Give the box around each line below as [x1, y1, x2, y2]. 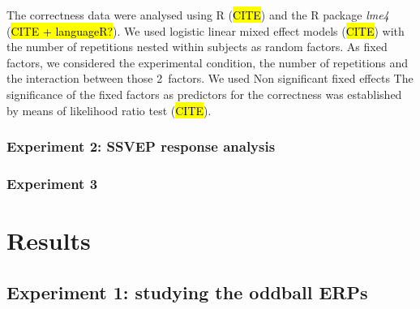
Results [6, 224, 91, 257]
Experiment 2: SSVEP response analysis [6, 136, 276, 157]
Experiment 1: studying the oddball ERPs [6, 279, 368, 304]
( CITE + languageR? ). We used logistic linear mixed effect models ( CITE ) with [6, 22, 405, 39]
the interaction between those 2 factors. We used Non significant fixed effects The [6, 70, 414, 87]
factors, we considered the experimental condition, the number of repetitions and [6, 54, 409, 71]
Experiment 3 [6, 173, 98, 193]
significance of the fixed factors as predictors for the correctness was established [6, 85, 402, 102]
